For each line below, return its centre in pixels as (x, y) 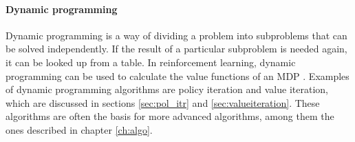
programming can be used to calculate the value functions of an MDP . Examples (177, 75)
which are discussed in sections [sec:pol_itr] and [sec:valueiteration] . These (163, 102)
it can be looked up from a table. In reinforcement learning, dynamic (151, 62)
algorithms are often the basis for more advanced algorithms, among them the (170, 116)
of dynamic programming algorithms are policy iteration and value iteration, (167, 89)
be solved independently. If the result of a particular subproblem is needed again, (176, 49)
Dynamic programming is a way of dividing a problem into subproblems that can (176, 35)
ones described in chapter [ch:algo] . (79, 129)
